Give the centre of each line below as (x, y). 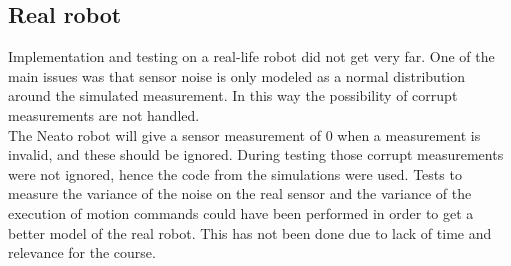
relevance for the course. (82, 252)
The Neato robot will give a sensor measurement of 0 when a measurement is (244, 134)
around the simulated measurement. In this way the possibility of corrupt (233, 95)
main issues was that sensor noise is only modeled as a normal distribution (237, 75)
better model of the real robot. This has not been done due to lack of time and (250, 232)
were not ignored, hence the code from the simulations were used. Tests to (235, 173)
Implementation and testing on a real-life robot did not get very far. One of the (251, 56)
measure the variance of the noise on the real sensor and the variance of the (240, 193)
